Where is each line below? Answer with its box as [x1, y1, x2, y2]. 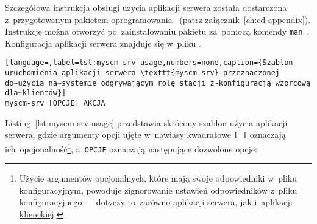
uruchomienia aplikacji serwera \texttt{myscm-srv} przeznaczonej [5, 69, 280, 78]
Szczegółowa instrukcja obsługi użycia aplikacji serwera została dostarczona [5, 1, 287, 13]
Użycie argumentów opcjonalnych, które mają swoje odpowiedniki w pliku [19, 172, 297, 185]
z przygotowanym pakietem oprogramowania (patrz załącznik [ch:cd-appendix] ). [5, 13, 311, 25]
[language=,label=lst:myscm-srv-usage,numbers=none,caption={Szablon [5, 58, 293, 67]
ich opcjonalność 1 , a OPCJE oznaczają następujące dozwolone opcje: [5, 140, 257, 155]
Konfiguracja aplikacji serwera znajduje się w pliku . [5, 36, 201, 49]
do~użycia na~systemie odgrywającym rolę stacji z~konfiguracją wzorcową [5, 78, 311, 87]
